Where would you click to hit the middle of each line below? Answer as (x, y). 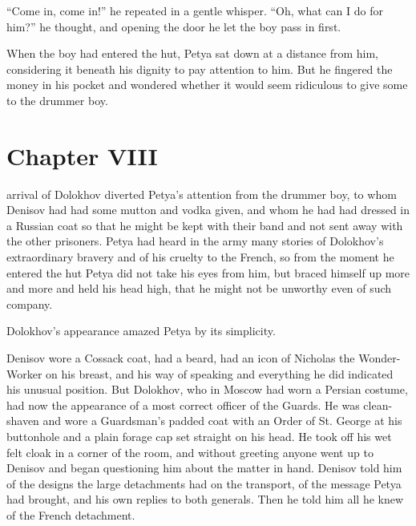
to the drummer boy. (57, 100)
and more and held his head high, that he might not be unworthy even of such (199, 288)
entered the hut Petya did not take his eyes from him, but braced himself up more (208, 272)
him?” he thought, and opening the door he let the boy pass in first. (174, 26)
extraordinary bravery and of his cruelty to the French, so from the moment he (200, 257)
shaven (23, 421)
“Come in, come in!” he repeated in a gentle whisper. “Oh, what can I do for (195, 10)
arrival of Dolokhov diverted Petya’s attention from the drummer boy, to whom (202, 194)
